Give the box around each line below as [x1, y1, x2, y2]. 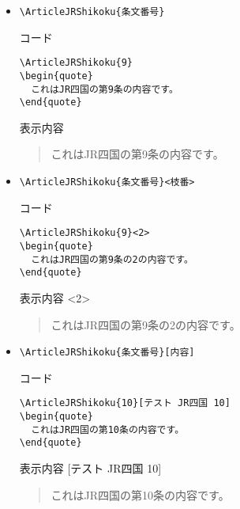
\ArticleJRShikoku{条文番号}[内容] [19, 347, 195, 359]
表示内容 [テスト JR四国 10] [19, 460, 162, 476]
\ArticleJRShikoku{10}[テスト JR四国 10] [19, 397, 231, 409]
